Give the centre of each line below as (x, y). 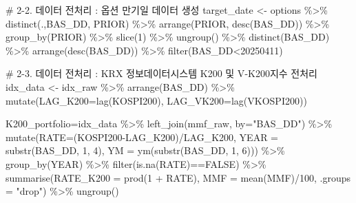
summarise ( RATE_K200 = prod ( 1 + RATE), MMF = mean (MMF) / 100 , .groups (178, 177)
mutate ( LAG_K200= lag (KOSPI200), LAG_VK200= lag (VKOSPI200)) (156, 100)
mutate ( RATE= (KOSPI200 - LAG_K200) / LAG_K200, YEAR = (142, 137)
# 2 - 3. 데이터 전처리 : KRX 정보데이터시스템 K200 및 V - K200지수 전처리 (162, 73)
